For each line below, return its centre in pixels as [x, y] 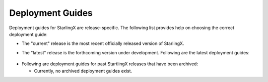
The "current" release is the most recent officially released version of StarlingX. [103, 43]
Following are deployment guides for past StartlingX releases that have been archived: [110, 64]
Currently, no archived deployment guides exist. [83, 71]
